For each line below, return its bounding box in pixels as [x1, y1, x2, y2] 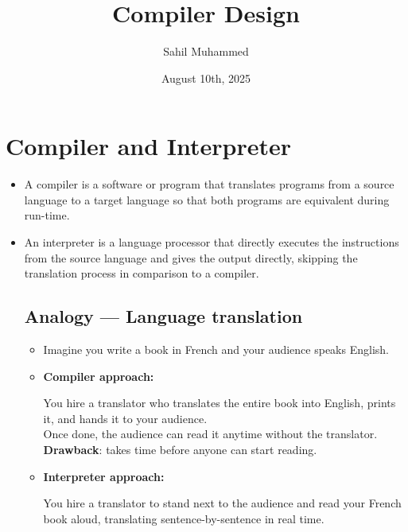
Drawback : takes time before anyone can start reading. [43, 441, 317, 457]
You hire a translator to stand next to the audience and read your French [43, 495, 402, 511]
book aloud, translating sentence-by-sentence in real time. [43, 510, 324, 526]
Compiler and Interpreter [6, 130, 292, 162]
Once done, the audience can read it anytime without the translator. [43, 425, 378, 442]
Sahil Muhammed [163, 43, 249, 60]
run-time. [24, 207, 70, 223]
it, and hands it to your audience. [43, 410, 208, 426]
